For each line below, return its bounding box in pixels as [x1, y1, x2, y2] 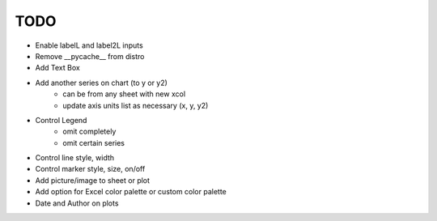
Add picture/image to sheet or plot [35, 175, 150, 185]
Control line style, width [35, 153, 115, 163]
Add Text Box [35, 63, 80, 73]
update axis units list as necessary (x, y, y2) [62, 100, 209, 110]
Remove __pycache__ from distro [35, 51, 145, 61]
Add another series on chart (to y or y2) [35, 78, 168, 87]
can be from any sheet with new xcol [62, 89, 186, 99]
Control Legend [35, 115, 87, 125]
